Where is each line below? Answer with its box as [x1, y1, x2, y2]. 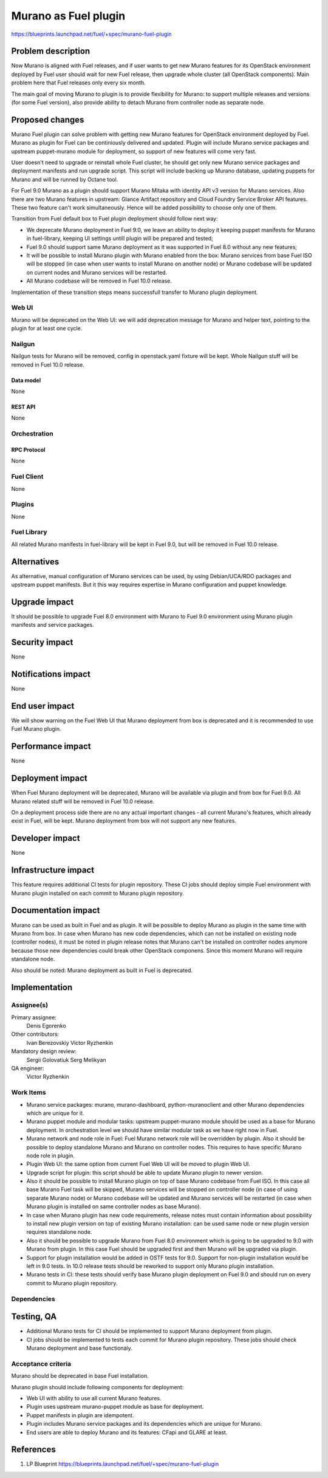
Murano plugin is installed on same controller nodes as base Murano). [26, 1203, 202, 1210]
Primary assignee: [11, 1013, 57, 1021]
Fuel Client [11, 473, 44, 481]
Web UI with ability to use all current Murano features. [26, 1394, 162, 1401]
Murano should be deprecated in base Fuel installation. [11, 1372, 149, 1380]
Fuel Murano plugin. [11, 725, 61, 733]
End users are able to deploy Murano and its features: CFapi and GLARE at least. [26, 1428, 228, 1436]
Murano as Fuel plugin [11, 9, 126, 22]
